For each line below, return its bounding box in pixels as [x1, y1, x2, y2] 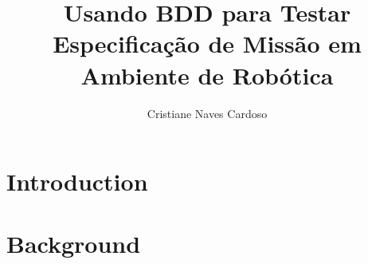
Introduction [6, 165, 148, 198]
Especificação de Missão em [53, 27, 362, 60]
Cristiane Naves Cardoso [147, 104, 268, 121]
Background [6, 227, 141, 260]
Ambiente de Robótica [80, 58, 334, 91]
